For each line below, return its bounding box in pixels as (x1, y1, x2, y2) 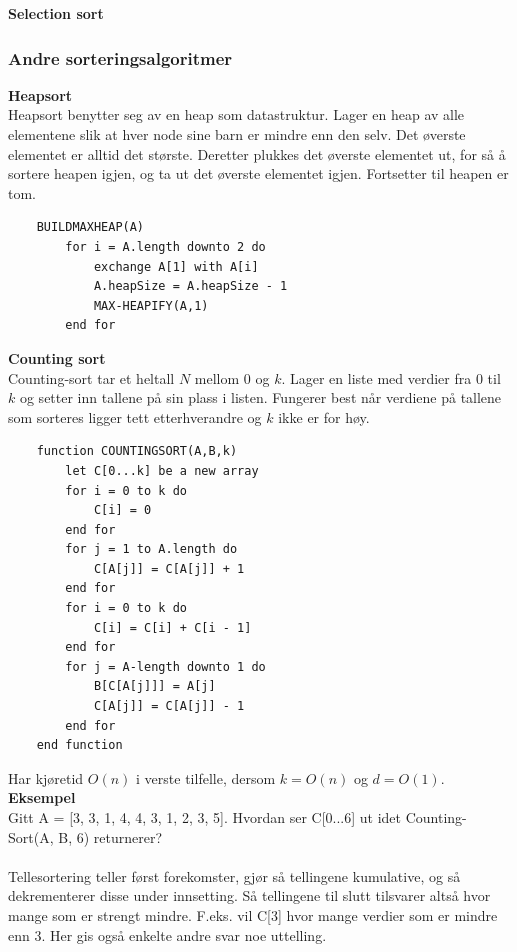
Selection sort (8, 3, 104, 23)
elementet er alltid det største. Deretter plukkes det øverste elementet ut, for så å (8, 143, 506, 164)
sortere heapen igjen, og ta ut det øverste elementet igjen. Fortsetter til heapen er (8, 163, 509, 184)
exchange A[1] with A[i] (93, 259, 259, 274)
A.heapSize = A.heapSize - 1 (93, 279, 288, 294)
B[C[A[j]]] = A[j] (93, 679, 216, 694)
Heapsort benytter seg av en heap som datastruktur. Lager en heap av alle (8, 104, 465, 125)
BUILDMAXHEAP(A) (36, 220, 145, 235)
